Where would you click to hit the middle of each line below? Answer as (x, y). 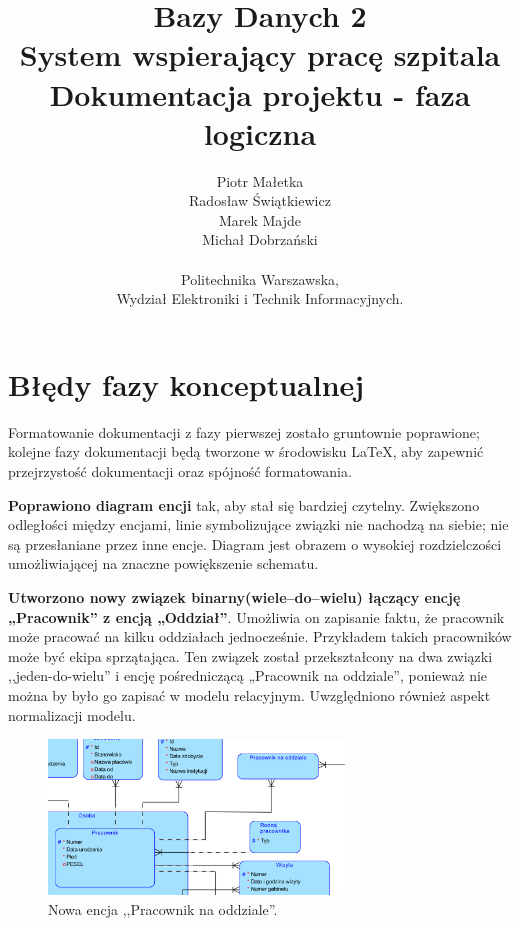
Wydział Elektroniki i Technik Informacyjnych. (260, 298)
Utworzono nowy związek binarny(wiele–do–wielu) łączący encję (234, 596)
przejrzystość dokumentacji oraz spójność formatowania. (180, 470)
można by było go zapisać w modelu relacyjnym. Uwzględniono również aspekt (249, 694)
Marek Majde (260, 219)
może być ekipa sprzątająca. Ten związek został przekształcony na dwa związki (250, 655)
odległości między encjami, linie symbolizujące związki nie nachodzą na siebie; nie (258, 524)
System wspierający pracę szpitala (260, 54)
